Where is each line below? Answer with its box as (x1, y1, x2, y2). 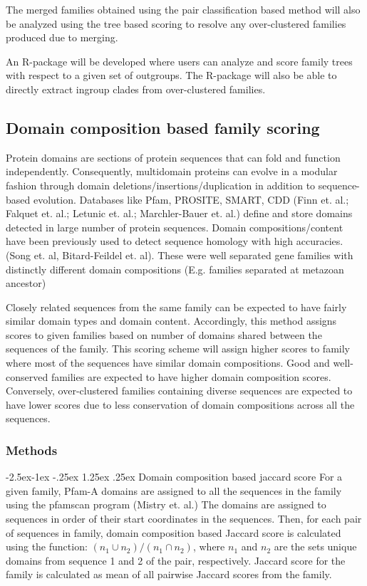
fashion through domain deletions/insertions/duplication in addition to (6, 177, 316, 192)
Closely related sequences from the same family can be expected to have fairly (6, 299, 347, 314)
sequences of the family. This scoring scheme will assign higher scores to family (6, 341, 350, 356)
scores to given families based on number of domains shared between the (6, 327, 322, 342)
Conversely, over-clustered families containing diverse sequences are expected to (6, 383, 353, 398)
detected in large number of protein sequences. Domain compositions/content (6, 219, 343, 234)
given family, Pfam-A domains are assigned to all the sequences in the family (6, 483, 342, 498)
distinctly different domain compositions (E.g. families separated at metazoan (6, 261, 344, 276)
